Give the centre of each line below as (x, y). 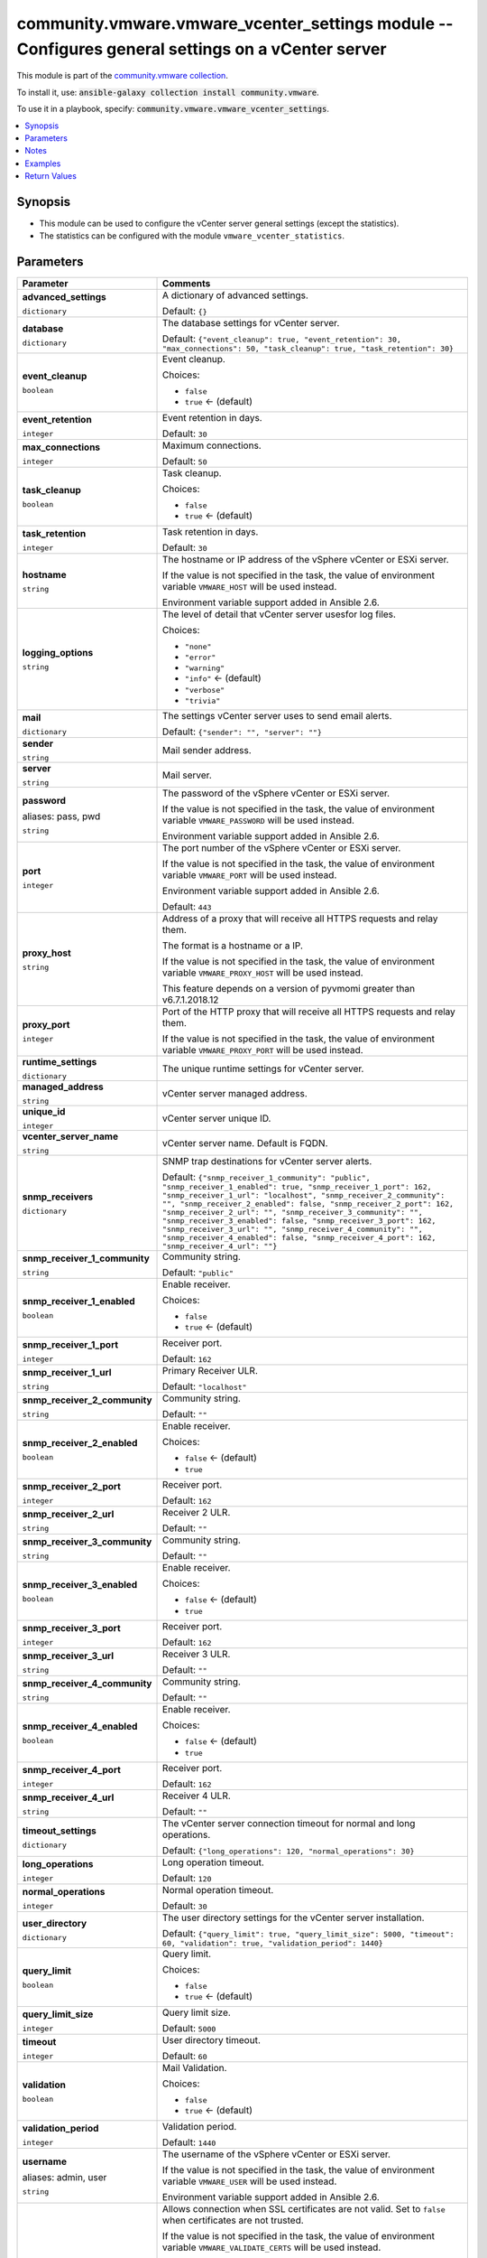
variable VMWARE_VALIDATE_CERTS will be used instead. (272, 2247)
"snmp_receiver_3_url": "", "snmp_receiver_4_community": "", (293, 1230)
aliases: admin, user (64, 2177)
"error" (201, 658)
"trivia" (203, 701)
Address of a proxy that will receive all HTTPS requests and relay (300, 919)
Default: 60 (185, 2057)
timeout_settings (59, 1831)
